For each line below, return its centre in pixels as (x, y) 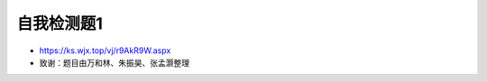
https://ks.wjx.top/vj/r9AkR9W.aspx (105, 50)
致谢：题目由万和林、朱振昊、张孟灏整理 (114, 62)
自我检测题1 (60, 23)
